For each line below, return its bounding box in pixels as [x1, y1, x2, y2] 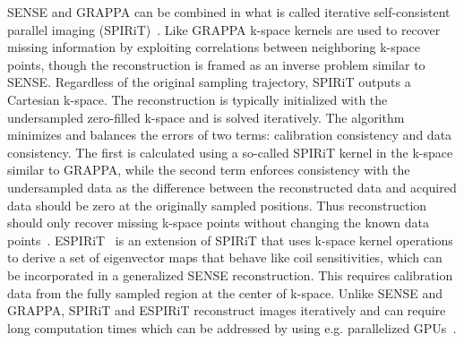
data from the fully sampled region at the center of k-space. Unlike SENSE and [7, 283, 443, 302]
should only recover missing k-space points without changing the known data [7, 213, 430, 232]
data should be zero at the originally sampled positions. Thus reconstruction [7, 195, 427, 214]
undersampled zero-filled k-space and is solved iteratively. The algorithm [7, 107, 405, 126]
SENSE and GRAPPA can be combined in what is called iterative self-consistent [7, 3, 451, 21]
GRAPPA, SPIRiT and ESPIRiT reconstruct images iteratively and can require [7, 301, 446, 320]
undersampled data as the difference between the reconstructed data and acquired [7, 177, 457, 196]
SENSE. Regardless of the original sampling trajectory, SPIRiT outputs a [7, 73, 411, 91]
